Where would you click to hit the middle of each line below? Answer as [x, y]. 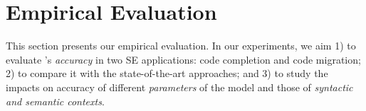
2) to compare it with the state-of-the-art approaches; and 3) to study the [167, 73]
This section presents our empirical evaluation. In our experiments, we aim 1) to [181, 46]
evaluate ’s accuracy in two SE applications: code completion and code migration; [183, 59]
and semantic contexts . [55, 101]
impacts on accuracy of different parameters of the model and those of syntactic [179, 87]
